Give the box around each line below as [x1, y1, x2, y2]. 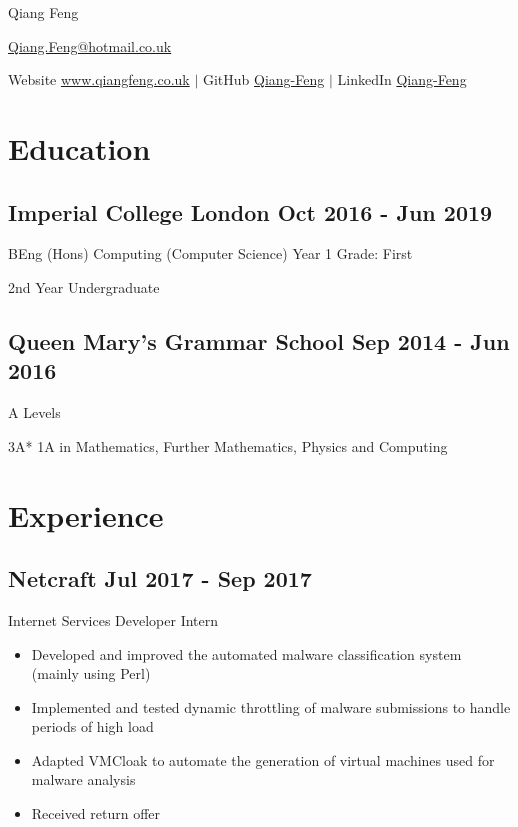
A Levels [8, 402, 61, 423]
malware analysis [31, 769, 136, 790]
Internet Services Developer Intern [8, 609, 219, 630]
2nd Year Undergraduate [8, 276, 160, 297]
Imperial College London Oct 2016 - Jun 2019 [8, 196, 493, 227]
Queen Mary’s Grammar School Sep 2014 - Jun [8, 325, 510, 356]
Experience [8, 494, 164, 535]
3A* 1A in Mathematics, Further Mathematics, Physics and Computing [8, 435, 448, 456]
